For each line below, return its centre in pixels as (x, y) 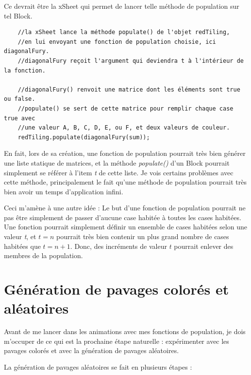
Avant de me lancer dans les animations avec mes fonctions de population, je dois (125, 331)
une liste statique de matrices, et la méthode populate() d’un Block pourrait (117, 162)
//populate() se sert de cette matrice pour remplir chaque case (125, 108)
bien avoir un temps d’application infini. (64, 191)
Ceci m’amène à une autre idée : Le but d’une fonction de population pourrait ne (125, 208)
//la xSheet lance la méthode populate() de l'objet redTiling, (124, 32)
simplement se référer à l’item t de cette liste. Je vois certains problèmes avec (119, 172)
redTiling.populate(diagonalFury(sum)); (84, 137)
